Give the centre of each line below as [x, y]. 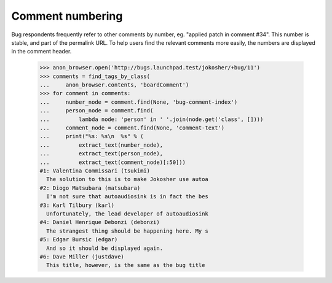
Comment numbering [67, 16]
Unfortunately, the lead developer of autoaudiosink [127, 214]
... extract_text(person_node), [101, 154]
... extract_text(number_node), [101, 145]
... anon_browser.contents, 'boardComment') [114, 85]
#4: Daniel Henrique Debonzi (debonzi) [100, 222]
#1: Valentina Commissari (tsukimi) [95, 171]
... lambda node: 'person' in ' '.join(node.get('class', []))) [152, 119]
